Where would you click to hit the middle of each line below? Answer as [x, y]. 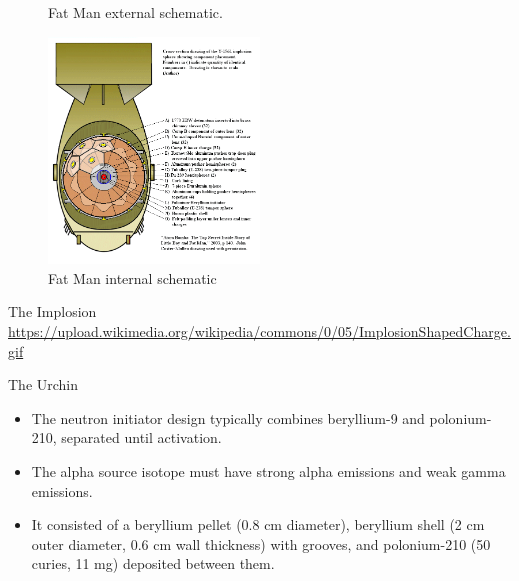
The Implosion [52, 311]
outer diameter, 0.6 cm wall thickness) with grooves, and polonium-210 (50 [261, 543]
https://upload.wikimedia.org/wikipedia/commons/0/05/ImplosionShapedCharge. [259, 330]
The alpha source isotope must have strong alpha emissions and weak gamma [268, 470]
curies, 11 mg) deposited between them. [153, 563]
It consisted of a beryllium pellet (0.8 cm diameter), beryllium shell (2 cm [258, 524]
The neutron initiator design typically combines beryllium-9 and [228, 417]
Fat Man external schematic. [135, 12]
